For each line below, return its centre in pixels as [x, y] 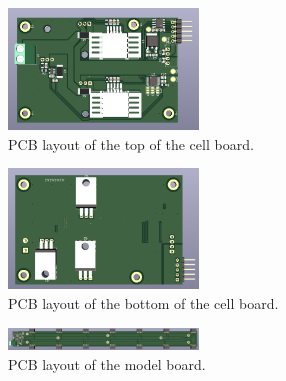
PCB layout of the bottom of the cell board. [143, 303]
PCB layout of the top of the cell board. [131, 143]
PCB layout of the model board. [107, 363]
